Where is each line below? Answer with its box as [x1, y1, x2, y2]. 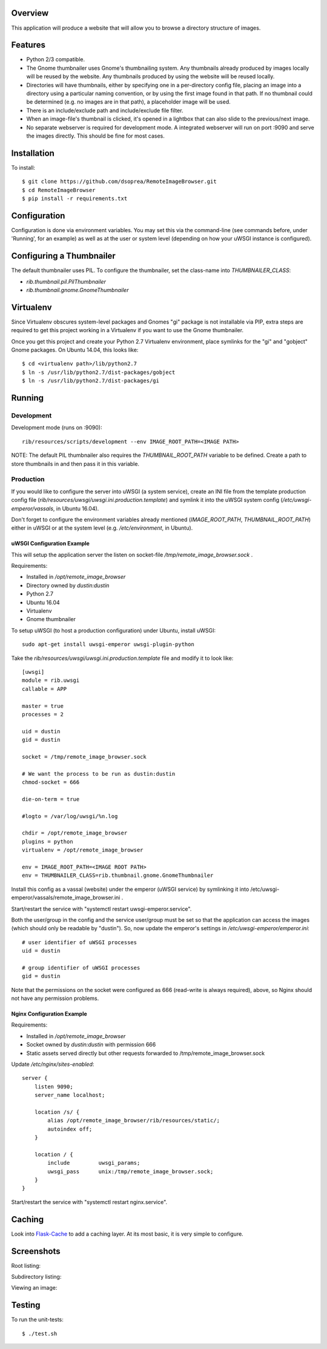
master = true [22, 702, 64, 709]
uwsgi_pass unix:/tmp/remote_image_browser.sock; [47, 1168, 214, 1175]
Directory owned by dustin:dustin [26, 582, 110, 589]
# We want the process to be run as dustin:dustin [22, 770, 176, 777]
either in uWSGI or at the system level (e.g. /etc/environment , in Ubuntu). [11, 524, 193, 531]
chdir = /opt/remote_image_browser [22, 830, 128, 836]
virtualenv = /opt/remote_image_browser [22, 847, 144, 854]
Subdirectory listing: [11, 1273, 62, 1281]
